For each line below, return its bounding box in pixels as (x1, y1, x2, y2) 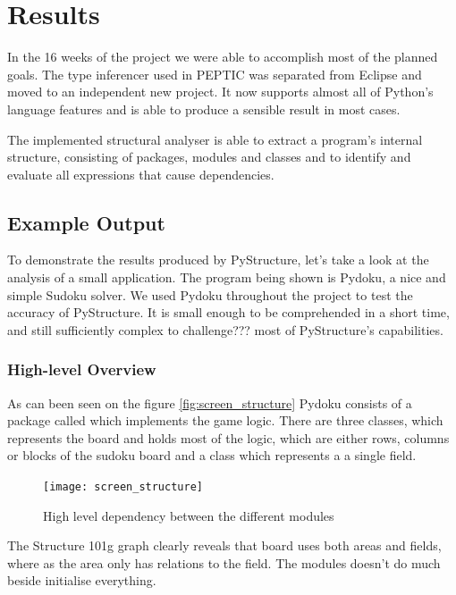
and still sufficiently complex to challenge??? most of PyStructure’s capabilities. (7, 320, 443, 339)
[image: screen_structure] (43, 481, 203, 494)
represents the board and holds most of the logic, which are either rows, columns (7, 428, 450, 447)
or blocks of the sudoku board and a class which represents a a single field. (7, 446, 417, 465)
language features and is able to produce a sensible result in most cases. (7, 99, 401, 118)
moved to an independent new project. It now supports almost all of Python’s (7, 82, 434, 101)
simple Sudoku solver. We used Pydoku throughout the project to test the (7, 285, 413, 304)
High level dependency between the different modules (43, 506, 334, 524)
